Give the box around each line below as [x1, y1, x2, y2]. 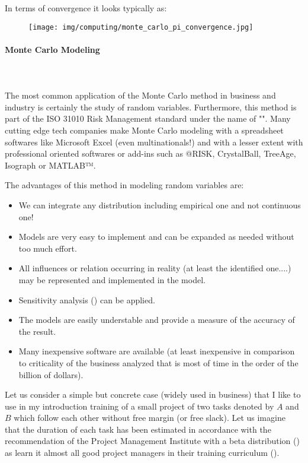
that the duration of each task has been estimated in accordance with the [5, 423, 271, 435]
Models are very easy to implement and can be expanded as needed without [18, 230, 294, 243]
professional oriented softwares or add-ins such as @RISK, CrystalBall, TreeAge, [5, 147, 296, 160]
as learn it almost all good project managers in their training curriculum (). [5, 446, 280, 459]
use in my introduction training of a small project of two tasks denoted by [5, 399, 274, 412]
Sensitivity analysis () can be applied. [18, 293, 155, 306]
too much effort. [18, 242, 77, 254]
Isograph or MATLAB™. [5, 158, 96, 171]
